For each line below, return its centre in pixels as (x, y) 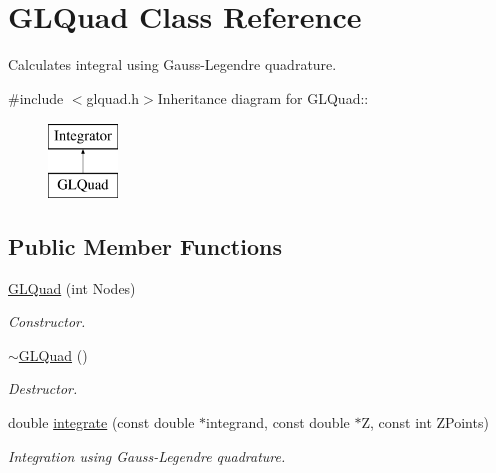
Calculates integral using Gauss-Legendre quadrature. (172, 64)
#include (36, 97)
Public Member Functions (145, 245)
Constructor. (47, 321)
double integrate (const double (101, 422)
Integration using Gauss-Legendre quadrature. (147, 455)
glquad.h (113, 97)
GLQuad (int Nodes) (72, 287)
